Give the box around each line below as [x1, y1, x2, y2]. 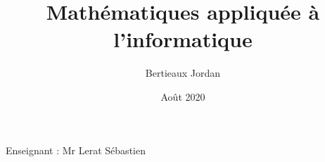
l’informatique [113, 25, 253, 54]
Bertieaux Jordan [145, 66, 221, 80]
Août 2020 [160, 89, 205, 104]
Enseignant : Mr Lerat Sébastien [6, 142, 146, 157]
